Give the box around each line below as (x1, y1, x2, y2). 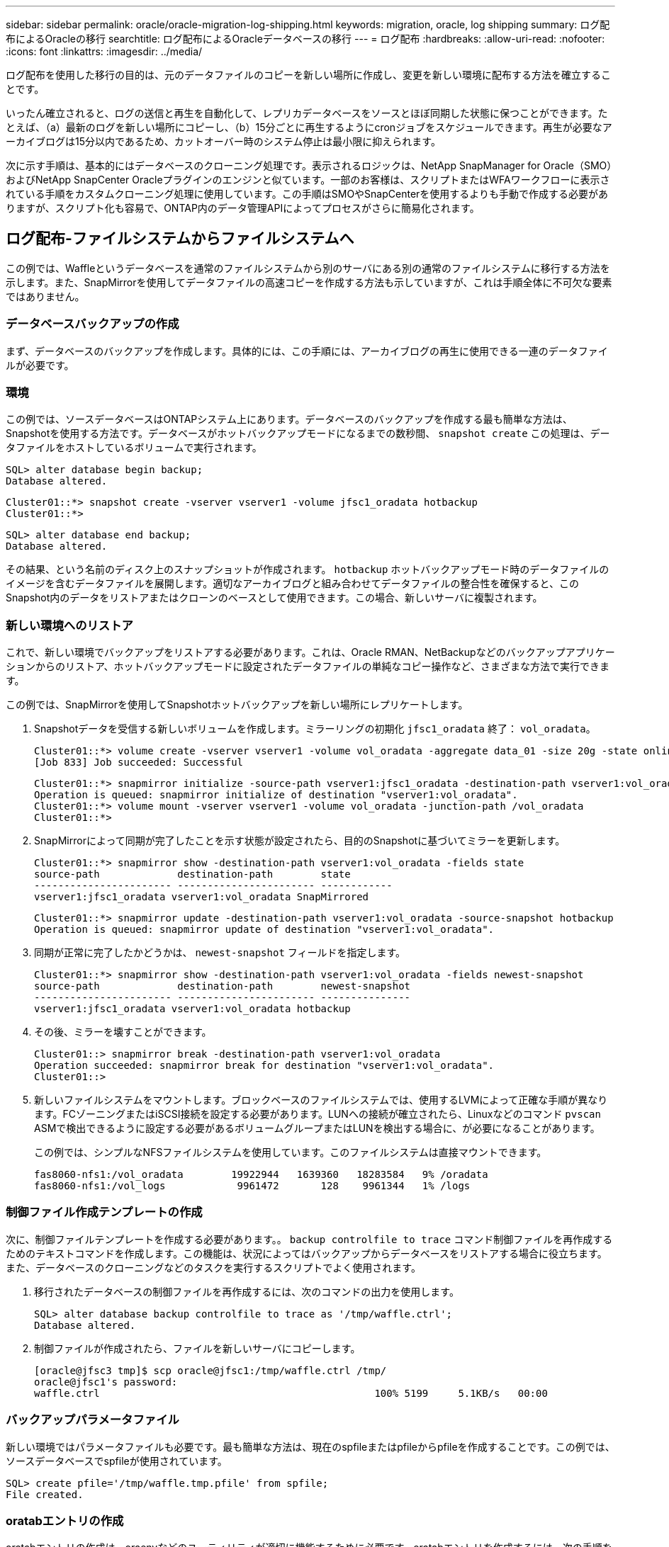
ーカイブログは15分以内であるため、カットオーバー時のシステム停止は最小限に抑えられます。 (6, 135, 441, 147)
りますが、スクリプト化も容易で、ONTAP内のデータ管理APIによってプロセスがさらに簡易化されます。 (6, 202, 480, 214)
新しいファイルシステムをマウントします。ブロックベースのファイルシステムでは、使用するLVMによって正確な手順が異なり (34, 1094, 608, 1106)
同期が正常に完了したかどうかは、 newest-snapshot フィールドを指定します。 (34, 946, 406, 959)
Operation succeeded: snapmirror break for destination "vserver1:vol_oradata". (34, 1060, 495, 1072)
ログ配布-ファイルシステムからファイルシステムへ (6, 229, 354, 248)
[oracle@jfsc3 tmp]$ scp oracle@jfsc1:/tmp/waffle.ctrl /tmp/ (34, 1364, 387, 1376)
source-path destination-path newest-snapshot (34, 980, 411, 992)
